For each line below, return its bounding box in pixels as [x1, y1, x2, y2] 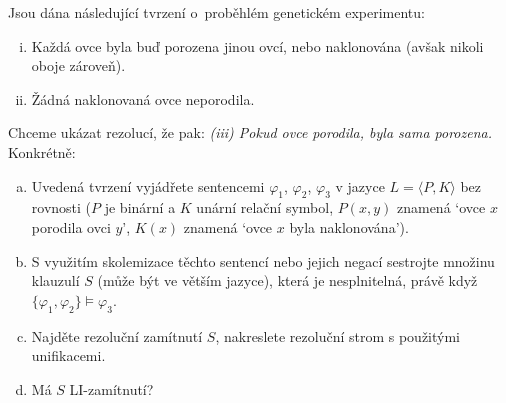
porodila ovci [31, 216, 111, 237]
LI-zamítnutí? [69, 378, 154, 399]
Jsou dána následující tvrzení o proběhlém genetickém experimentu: [8, 2, 425, 22]
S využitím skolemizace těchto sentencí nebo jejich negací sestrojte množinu [31, 250, 495, 271]
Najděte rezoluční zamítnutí [31, 325, 203, 346]
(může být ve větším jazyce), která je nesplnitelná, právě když [97, 270, 478, 291]
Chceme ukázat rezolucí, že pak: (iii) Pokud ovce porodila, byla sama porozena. [8, 122, 493, 143]
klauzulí [31, 270, 80, 291]
